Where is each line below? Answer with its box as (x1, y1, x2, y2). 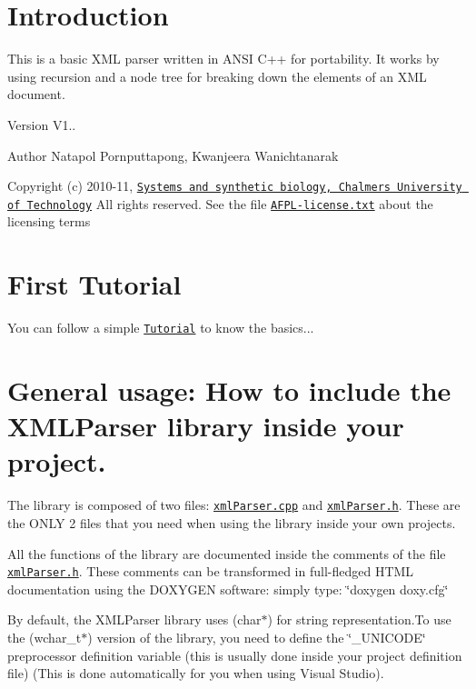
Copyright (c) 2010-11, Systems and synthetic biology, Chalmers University (7, 176, 462, 195)
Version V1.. (7, 115, 76, 134)
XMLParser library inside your (7, 407, 404, 444)
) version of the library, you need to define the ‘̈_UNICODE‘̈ (87, 627, 426, 646)
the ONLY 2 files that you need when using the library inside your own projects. (7, 513, 456, 532)
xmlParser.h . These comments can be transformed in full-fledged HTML (7, 562, 414, 581)
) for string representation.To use (267, 610, 451, 629)
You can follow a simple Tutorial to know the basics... (7, 318, 314, 337)
